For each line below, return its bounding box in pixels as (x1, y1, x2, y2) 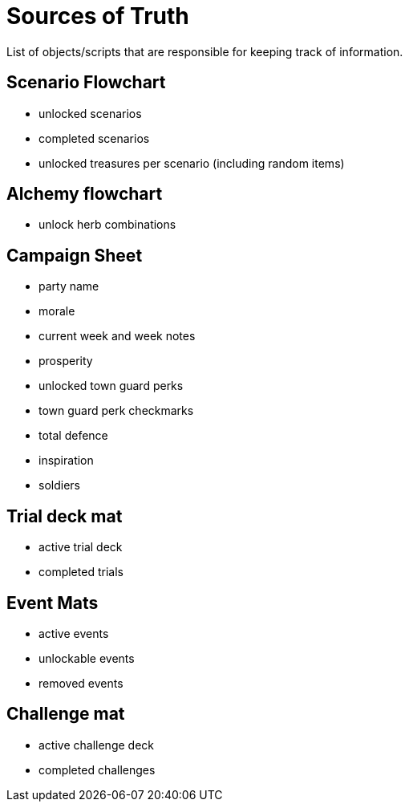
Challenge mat (6, 704, 125, 725)
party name (38, 279, 99, 294)
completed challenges (38, 762, 156, 777)
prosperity (38, 354, 93, 368)
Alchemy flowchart (6, 184, 163, 205)
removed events (38, 676, 124, 690)
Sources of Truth (6, 2, 189, 30)
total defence (38, 428, 108, 443)
